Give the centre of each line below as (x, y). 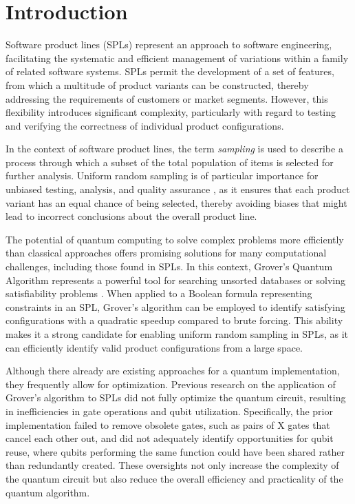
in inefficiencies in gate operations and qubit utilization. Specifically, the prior (169, 411)
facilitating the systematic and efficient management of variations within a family (177, 58)
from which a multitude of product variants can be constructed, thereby (157, 84)
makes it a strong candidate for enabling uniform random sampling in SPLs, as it (177, 334)
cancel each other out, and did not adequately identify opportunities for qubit (170, 438)
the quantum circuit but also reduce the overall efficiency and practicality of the (174, 478)
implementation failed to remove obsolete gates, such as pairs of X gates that (168, 424)
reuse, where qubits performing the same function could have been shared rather (175, 451)
